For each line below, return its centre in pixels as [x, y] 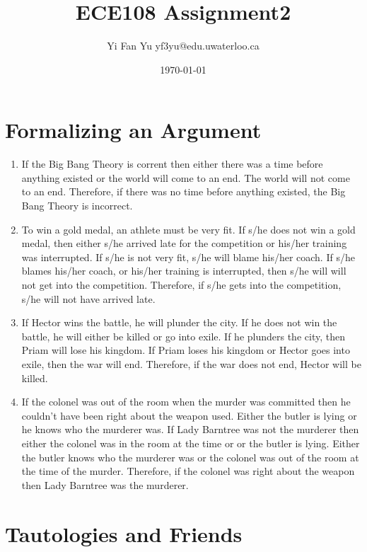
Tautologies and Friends [124, 533]
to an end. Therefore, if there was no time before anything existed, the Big [183, 191]
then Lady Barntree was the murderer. [105, 484]
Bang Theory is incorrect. [77, 206]
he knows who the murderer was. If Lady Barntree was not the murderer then [190, 429]
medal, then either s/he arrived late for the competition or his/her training [184, 243]
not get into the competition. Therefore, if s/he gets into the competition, [181, 284]
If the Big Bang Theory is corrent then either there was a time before [172, 164]
